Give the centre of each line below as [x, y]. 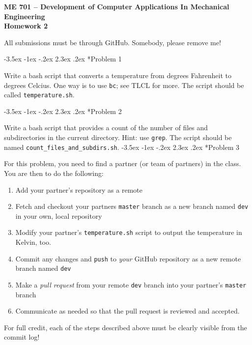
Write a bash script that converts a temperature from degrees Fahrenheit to [118, 75]
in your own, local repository [59, 216]
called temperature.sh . [39, 95]
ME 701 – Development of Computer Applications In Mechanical [117, 6]
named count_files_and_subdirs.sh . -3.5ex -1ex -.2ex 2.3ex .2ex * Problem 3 [122, 147]
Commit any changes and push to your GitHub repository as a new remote [128, 258]
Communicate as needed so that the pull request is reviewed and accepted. [127, 311]
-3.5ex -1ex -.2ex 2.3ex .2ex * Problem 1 [63, 59]
